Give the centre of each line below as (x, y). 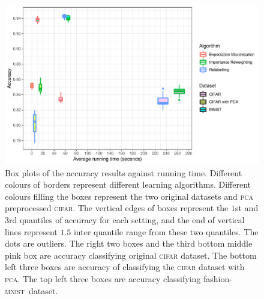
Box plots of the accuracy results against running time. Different (124, 172)
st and (247, 208)
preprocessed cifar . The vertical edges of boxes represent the (117, 208)
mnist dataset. (31, 290)
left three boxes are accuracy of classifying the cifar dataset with (125, 267)
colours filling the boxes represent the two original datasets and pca (129, 196)
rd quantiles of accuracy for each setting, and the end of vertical (127, 219)
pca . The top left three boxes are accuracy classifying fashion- (118, 278)
